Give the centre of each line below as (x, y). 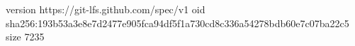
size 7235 (25, 37)
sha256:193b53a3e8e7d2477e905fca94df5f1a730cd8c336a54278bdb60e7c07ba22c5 (177, 23)
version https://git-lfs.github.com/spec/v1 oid (106, 9)
